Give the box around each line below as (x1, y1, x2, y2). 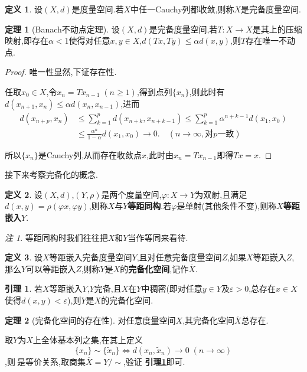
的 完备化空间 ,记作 (120, 262, 189, 275)
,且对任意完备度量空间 (136, 251, 222, 263)
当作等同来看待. (128, 231, 188, 243)
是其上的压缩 (252, 22, 302, 35)
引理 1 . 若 (5, 282, 43, 295)
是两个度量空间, (101, 188, 162, 200)
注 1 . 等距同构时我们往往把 (5, 231, 108, 243)
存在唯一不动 (246, 34, 296, 47)
